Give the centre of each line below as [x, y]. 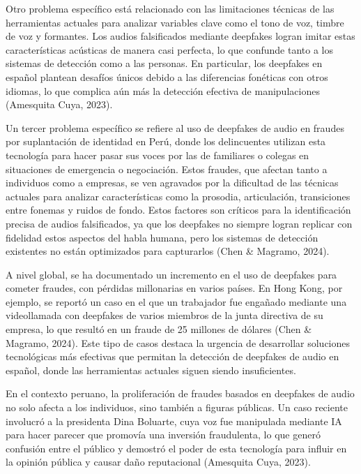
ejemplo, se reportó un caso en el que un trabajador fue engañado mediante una [176, 301]
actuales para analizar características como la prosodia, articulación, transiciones [178, 196]
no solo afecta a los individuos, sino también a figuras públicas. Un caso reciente [177, 407]
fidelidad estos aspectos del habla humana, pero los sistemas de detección [162, 237]
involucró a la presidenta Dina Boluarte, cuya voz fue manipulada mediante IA [174, 421]
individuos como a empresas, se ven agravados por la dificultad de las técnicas [172, 183]
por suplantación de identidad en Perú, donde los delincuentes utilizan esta [166, 141]
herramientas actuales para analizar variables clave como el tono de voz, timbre [175, 22]
